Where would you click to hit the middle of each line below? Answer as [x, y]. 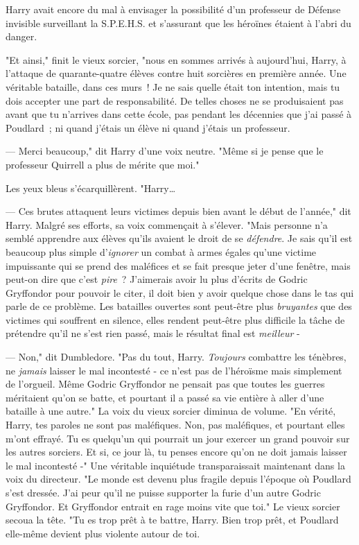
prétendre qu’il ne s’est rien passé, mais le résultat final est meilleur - [153, 333]
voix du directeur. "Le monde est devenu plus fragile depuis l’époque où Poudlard [178, 479]
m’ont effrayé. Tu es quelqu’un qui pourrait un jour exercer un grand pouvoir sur [178, 438]
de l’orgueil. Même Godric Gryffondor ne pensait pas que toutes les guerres [165, 384]
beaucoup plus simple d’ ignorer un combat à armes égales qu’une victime [161, 251]
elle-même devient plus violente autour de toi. [103, 533]
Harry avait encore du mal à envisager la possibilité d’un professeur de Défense [173, 9]
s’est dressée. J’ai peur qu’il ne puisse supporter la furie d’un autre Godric [163, 492]
